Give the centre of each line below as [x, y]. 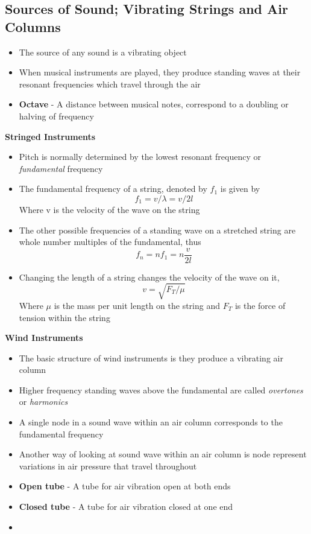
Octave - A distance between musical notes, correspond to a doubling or [154, 104]
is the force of [260, 305]
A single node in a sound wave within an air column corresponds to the [151, 422]
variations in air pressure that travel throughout [108, 466]
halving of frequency [56, 116]
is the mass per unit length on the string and [137, 305]
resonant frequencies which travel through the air [110, 84]
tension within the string [64, 317]
